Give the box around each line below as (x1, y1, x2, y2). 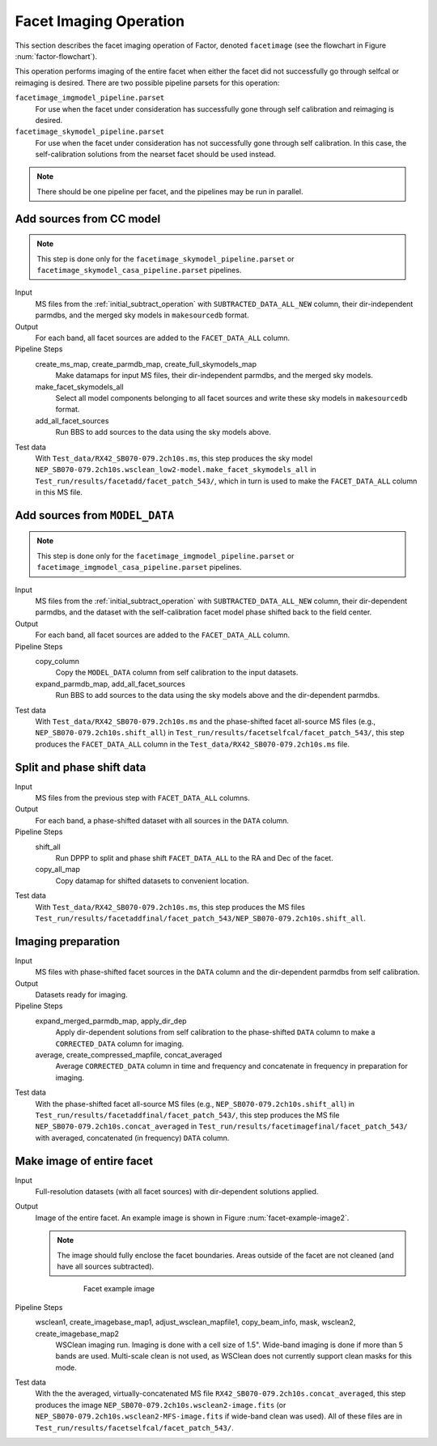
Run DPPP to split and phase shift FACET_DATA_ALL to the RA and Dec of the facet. (55, 853, 333, 862)
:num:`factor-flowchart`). (15, 51, 97, 61)
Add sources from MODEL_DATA (15, 508, 174, 522)
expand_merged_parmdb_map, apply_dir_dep (35, 1016, 187, 1026)
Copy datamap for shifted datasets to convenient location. (55, 875, 249, 886)
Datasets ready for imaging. (35, 990, 129, 999)
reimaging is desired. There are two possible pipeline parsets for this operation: (15, 78, 280, 87)
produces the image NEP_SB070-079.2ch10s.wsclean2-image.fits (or (35, 1400, 286, 1410)
